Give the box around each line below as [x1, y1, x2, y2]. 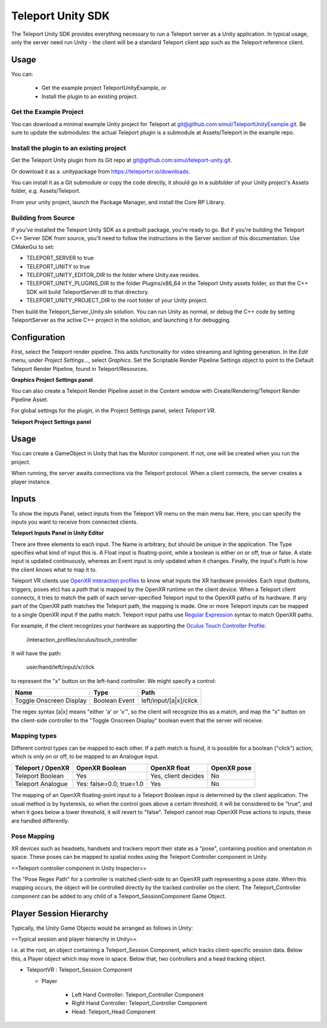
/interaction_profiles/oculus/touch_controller [26, 636, 137, 643]
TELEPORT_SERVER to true [26, 255, 94, 262]
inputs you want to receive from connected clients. [11, 518, 138, 526]
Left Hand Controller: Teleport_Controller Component [71, 991, 204, 998]
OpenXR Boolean [76, 764, 127, 772]
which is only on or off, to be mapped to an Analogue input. [11, 753, 159, 760]
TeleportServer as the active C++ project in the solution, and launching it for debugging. [11, 316, 231, 324]
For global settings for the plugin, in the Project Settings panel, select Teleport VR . [11, 407, 216, 415]
